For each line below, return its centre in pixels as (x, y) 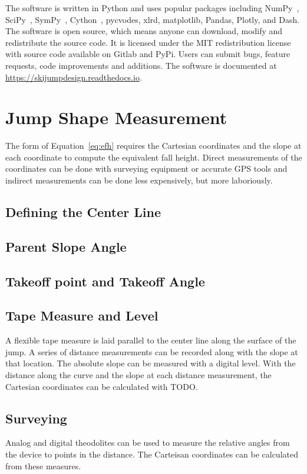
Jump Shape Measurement (116, 117)
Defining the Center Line (83, 212)
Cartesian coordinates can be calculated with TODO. (102, 386)
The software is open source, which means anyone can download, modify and (144, 31)
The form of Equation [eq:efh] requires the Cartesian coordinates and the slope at (153, 146)
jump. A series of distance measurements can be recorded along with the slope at (152, 351)
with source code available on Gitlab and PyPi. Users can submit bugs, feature (148, 54)
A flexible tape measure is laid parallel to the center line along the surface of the (151, 340)
